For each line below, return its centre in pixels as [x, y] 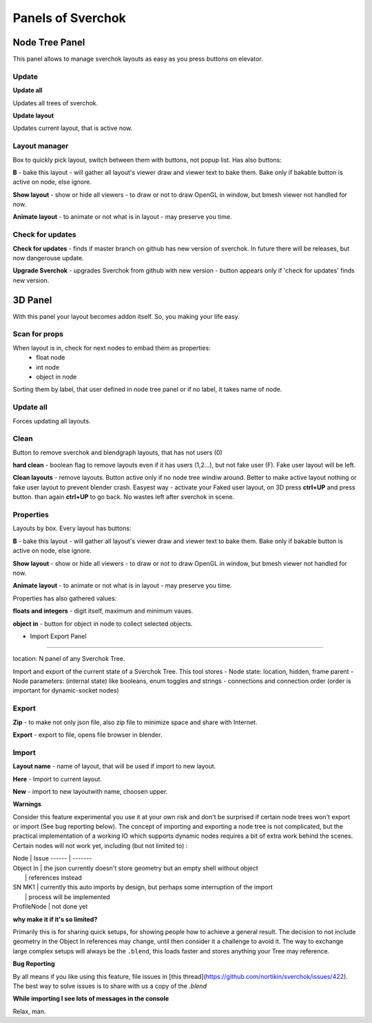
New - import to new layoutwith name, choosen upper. [90, 791]
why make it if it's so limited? [55, 919]
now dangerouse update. [48, 258]
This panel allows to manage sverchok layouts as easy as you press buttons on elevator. [138, 59]
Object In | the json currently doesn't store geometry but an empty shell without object [135, 868]
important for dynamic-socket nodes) [66, 690]
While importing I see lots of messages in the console [91, 999]
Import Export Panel [58, 636]
